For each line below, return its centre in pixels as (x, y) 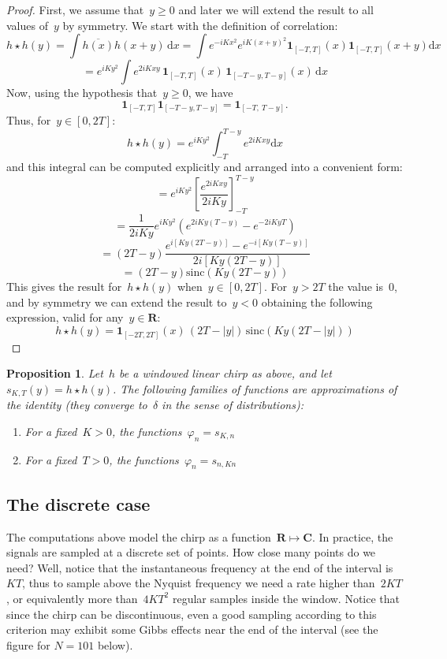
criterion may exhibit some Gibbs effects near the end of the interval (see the (192, 629)
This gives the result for (64, 287)
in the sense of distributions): (233, 405)
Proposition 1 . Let (55, 373)
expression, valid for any (65, 317)
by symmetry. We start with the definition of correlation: (200, 25)
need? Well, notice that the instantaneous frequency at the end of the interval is (200, 567)
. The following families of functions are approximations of (255, 388)
